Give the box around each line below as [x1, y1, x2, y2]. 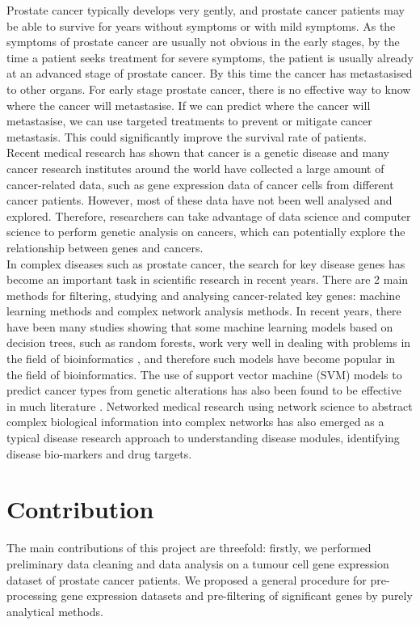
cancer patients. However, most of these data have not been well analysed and [6, 192, 393, 209]
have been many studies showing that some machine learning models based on [6, 318, 393, 335]
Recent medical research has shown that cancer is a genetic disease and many [6, 144, 389, 161]
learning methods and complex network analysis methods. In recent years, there [6, 302, 401, 319]
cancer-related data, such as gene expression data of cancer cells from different [6, 175, 394, 192]
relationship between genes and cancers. [6, 239, 204, 255]
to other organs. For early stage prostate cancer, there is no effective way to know [6, 80, 411, 97]
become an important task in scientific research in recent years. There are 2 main [6, 271, 409, 288]
